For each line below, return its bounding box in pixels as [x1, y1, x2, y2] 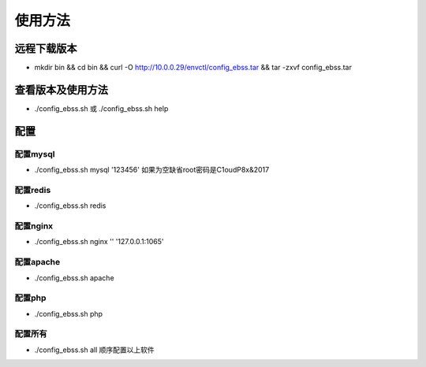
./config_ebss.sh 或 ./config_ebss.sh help [34, 103, 169, 113]
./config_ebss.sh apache [34, 272, 114, 283]
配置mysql [14, 148, 55, 159]
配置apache [14, 257, 61, 268]
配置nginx [14, 221, 54, 232]
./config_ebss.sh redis [34, 201, 106, 210]
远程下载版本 [14, 42, 77, 55]
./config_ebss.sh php [34, 309, 103, 318]
